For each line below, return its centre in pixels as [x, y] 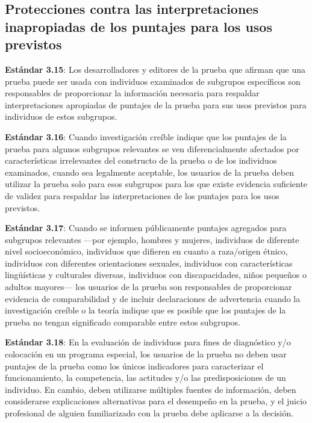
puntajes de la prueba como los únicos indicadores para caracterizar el [134, 366]
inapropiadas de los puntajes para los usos [139, 26]
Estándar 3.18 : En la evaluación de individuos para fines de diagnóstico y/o [148, 342]
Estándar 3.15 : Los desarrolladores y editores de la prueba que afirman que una [155, 69]
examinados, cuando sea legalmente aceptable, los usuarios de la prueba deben [149, 172]
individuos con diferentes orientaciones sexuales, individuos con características [149, 263]
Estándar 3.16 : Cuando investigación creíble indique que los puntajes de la [146, 136]
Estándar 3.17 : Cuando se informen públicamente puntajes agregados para [146, 228]
